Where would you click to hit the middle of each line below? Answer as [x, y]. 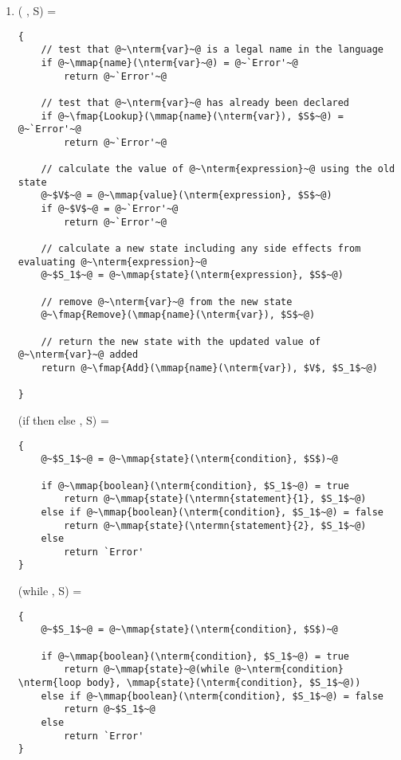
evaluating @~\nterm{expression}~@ [112, 262]
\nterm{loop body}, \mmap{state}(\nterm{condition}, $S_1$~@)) [189, 683]
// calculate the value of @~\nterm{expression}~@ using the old [218, 169]
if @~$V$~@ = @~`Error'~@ [110, 209]
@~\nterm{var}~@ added [78, 355]
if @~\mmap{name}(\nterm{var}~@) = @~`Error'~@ [169, 63]
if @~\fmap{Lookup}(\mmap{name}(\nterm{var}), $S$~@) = [192, 116]
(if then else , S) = [63, 419]
